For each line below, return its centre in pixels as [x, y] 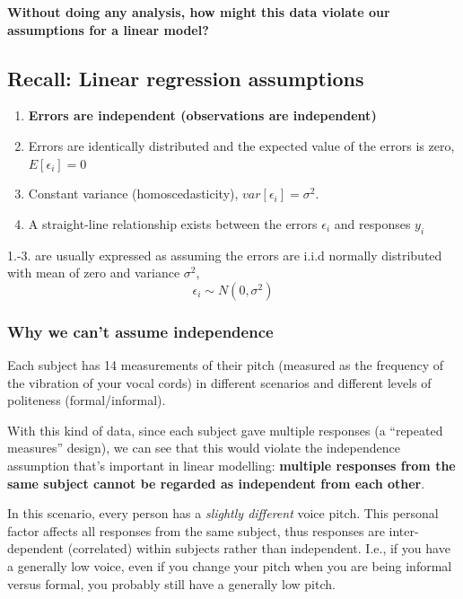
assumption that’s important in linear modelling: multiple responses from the [231, 465]
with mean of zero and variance [94, 273]
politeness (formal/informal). [87, 400]
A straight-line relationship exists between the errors [173, 223]
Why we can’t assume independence [140, 331]
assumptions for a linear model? [108, 29]
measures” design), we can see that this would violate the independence [204, 448]
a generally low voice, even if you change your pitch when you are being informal [230, 565]
